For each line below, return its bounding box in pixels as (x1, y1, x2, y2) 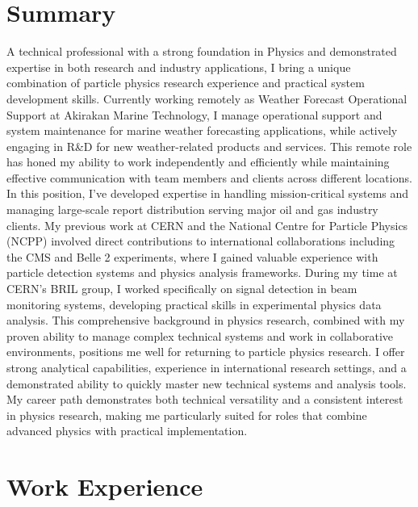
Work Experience (6, 470, 203, 503)
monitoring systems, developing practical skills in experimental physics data (6, 295, 382, 312)
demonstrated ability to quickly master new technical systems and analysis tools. (6, 375, 407, 392)
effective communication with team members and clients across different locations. (6, 169, 412, 186)
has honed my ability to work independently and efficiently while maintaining (6, 153, 390, 170)
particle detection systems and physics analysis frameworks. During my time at (6, 264, 398, 281)
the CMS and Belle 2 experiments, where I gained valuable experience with (6, 248, 378, 265)
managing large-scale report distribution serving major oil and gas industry (6, 201, 378, 218)
